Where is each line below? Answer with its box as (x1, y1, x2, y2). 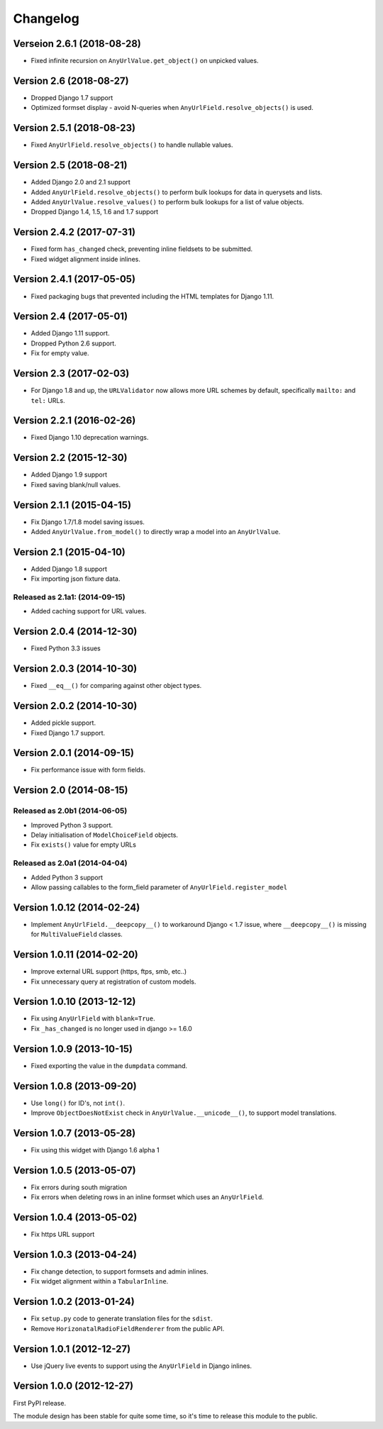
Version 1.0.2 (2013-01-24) (13, 1296, 135, 1308)
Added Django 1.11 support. (30, 329, 110, 338)
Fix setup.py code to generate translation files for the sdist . (30, 1314, 213, 1323)
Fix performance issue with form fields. (30, 766, 145, 774)
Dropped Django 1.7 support (30, 93, 113, 102)
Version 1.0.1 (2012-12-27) (13, 1342, 131, 1355)
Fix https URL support (30, 1230, 95, 1239)
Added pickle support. (30, 718, 96, 727)
